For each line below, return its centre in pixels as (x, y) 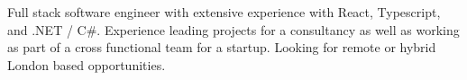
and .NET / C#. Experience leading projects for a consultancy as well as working (233, 29)
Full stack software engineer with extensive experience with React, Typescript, (224, 12)
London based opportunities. (87, 64)
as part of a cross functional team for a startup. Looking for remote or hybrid (222, 47)
